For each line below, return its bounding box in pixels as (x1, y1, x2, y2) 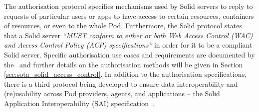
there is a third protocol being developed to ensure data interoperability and (4, 78, 238, 89)
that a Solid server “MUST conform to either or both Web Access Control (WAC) (4, 30, 253, 40)
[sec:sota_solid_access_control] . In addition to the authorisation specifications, (4, 69, 247, 79)
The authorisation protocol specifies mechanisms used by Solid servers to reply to (4, 1, 253, 11)
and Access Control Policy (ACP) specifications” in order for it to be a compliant (4, 40, 253, 50)
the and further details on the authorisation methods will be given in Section (4, 59, 243, 69)
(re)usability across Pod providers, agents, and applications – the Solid (4, 88, 220, 99)
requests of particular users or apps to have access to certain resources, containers (4, 10, 254, 21)
